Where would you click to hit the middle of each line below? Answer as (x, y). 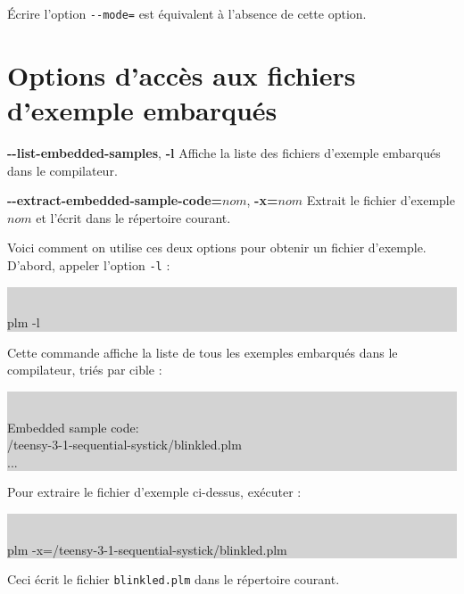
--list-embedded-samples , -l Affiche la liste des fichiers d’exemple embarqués (224, 152)
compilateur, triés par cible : (85, 370)
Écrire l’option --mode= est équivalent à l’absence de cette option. (187, 13)
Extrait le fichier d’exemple (381, 200)
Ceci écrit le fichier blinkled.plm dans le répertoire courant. (174, 579)
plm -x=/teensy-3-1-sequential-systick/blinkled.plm (147, 549)
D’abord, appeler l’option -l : (89, 264)
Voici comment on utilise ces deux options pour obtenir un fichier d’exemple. (217, 247)
